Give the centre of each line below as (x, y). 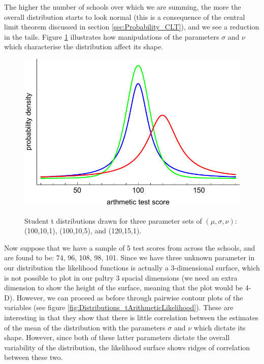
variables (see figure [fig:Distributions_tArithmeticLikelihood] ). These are (119, 307)
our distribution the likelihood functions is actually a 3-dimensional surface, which (132, 267)
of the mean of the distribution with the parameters (85, 327)
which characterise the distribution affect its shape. (84, 47)
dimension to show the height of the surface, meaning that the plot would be (124, 287)
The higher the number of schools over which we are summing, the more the (123, 7)
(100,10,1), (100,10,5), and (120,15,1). (83, 231)
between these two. (34, 357)
